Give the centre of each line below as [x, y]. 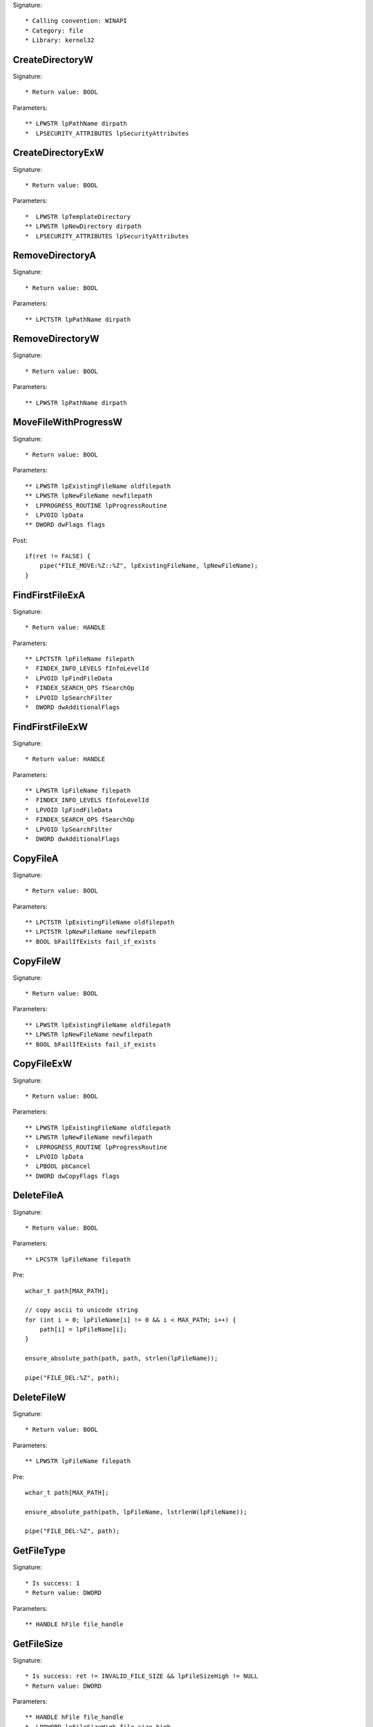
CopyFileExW [42, 1064]
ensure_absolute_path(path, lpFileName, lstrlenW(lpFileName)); [136, 1512]
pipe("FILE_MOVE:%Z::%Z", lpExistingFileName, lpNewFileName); [149, 566]
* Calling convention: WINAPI [76, 21]
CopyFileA [36, 858]
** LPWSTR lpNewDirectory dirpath [83, 227]
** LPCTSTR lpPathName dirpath [78, 319]
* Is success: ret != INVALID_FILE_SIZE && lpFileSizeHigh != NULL [142, 1676]
